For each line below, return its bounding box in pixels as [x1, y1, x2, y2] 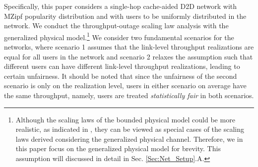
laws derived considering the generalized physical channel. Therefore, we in [15, 133, 243, 144]
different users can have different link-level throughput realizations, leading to [4, 61, 240, 71]
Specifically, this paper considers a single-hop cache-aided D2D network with [4, 1, 237, 11]
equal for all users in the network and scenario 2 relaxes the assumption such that [4, 51, 253, 61]
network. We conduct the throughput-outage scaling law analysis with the [4, 20, 229, 31]
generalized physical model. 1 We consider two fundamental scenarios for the [4, 30, 234, 42]
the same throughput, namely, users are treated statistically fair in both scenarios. [4, 90, 254, 100]
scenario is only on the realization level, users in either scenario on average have [4, 80, 247, 91]
